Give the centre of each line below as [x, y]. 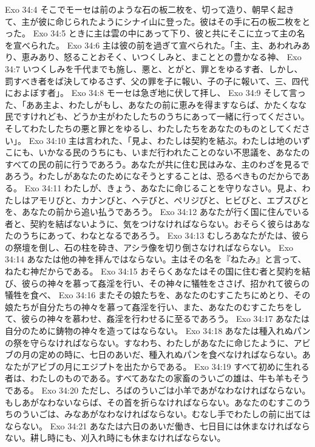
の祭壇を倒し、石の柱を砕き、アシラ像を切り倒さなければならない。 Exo [149, 247]
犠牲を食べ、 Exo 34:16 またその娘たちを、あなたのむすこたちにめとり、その [158, 295]
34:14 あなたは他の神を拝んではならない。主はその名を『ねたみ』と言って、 [156, 259]
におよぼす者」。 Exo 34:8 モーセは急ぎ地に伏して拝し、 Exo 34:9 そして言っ [155, 93]
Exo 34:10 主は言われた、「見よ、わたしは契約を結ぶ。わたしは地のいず [170, 140]
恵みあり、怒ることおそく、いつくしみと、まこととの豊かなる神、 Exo [161, 57]
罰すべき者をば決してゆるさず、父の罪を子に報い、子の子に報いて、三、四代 [157, 80]
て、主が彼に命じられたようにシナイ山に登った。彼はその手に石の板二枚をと [158, 21]
